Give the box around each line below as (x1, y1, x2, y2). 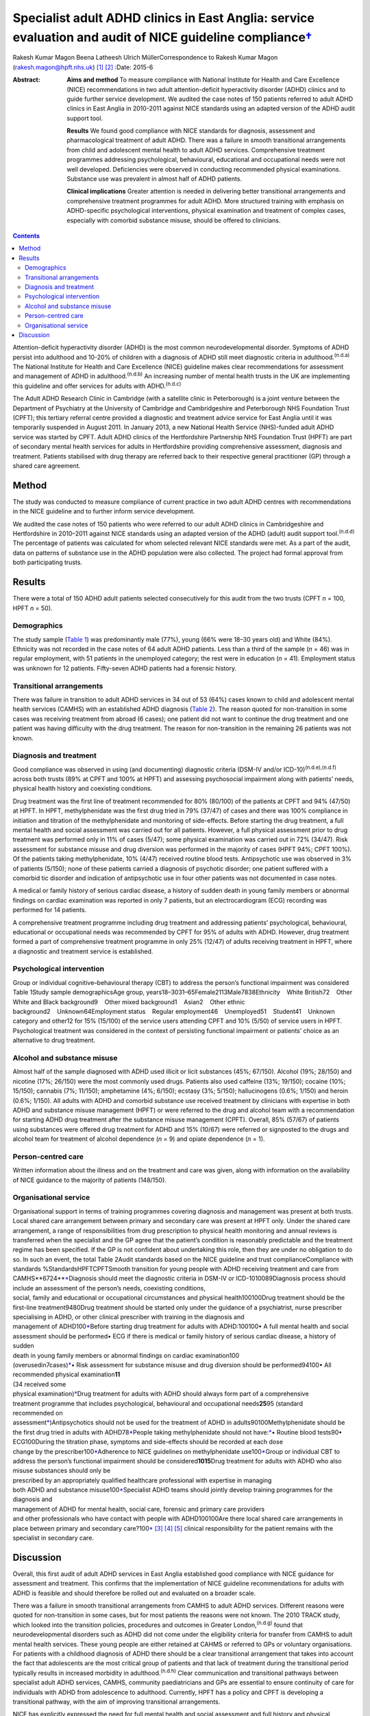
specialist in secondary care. (12, 1534, 94, 1542)
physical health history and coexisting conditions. (12, 785, 153, 793)
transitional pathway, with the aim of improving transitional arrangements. (12, 1697, 221, 1706)
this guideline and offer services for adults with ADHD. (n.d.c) (12, 381, 182, 390)
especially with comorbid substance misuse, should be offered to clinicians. (66, 216, 281, 224)
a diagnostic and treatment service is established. (12, 947, 153, 955)
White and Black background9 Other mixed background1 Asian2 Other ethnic (12, 997, 245, 1006)
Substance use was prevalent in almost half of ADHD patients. (66, 175, 243, 183)
